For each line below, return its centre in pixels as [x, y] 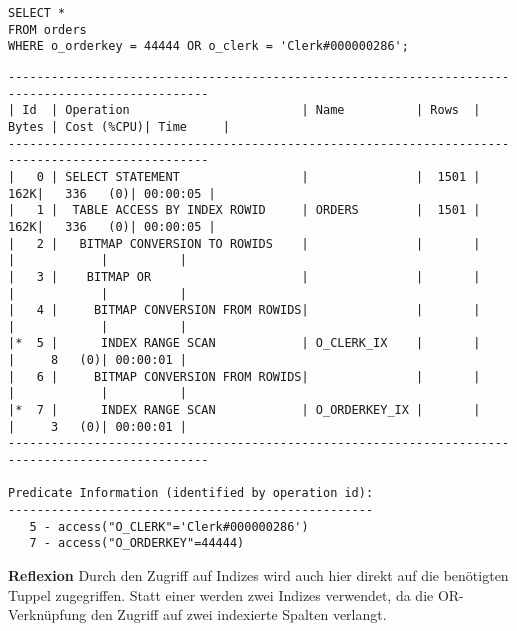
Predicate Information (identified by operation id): [191, 493]
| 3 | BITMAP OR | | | [244, 276]
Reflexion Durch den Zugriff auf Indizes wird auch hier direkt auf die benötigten [258, 575]
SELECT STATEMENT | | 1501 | [273, 176]
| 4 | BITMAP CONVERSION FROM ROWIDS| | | [244, 310]
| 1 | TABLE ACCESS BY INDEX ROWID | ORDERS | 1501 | [244, 210]
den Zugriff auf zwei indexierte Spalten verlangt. [238, 614]
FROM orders [47, 29]
